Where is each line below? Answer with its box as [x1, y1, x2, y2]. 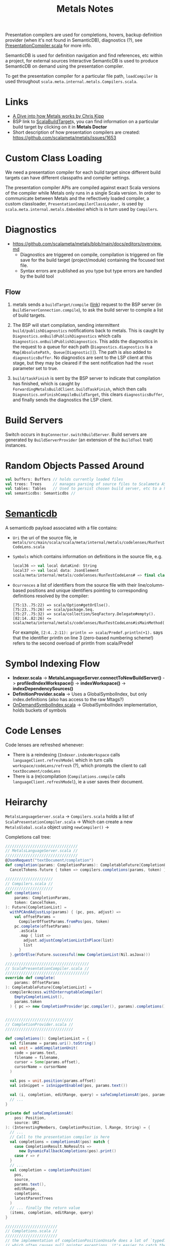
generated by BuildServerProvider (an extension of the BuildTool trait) [5, 437, 153, 443]
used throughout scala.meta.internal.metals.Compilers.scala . [5, 78, 138, 84]
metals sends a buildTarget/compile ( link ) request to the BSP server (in [12, 301, 162, 308]
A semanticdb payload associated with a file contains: [5, 525, 118, 531]
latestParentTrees [14, 1196, 53, 1201]
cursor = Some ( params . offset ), [14, 1059, 80, 1065]
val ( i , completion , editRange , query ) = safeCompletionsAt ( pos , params [10, 1092, 166, 1097]
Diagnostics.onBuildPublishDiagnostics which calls [12, 332, 121, 339]
